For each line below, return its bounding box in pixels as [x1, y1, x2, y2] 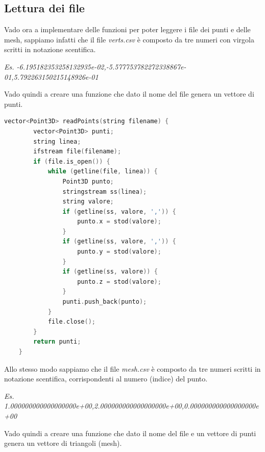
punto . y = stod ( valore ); [77, 248, 161, 256]
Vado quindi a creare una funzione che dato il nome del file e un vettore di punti [4, 427, 256, 438]
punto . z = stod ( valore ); [77, 278, 161, 285]
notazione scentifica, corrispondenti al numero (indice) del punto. [4, 373, 208, 384]
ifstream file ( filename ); [33, 148, 122, 155]
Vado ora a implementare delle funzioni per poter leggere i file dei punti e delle [4, 24, 251, 35]
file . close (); [47, 318, 95, 326]
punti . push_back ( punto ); [62, 298, 147, 306]
